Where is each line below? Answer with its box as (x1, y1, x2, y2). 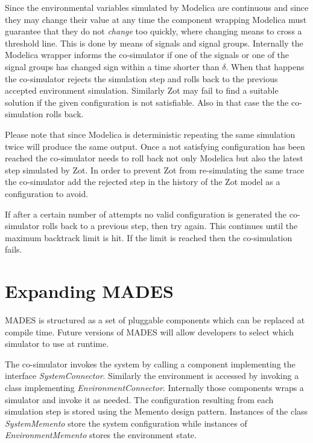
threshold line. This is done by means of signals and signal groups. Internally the (5, 36, 303, 49)
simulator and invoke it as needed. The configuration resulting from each (5, 393, 274, 406)
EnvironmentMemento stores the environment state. (5, 428, 197, 441)
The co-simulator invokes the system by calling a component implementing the (5, 357, 296, 370)
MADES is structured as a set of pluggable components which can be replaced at (5, 314, 305, 326)
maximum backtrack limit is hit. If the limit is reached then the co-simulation (5, 231, 292, 244)
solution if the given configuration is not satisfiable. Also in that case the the (5, 95, 289, 108)
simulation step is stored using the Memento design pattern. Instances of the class (5, 405, 308, 418)
